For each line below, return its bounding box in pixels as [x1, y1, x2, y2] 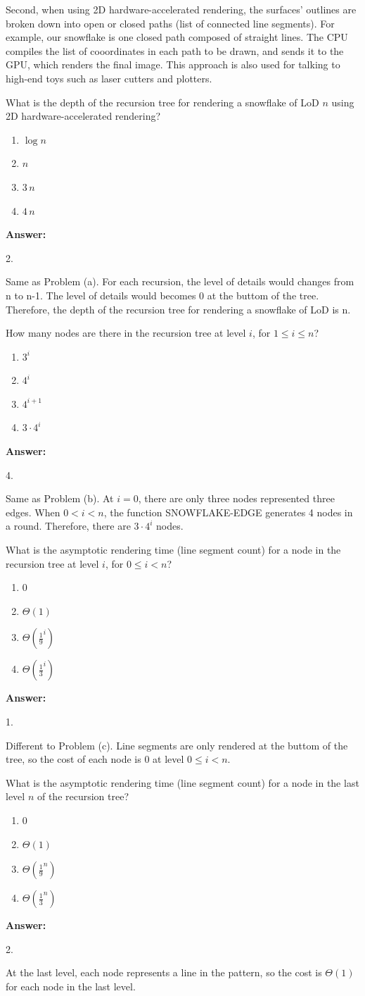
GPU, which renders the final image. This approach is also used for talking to [6, 57, 340, 72]
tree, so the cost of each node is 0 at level [6, 752, 184, 766]
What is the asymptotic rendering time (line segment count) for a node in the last [6, 775, 359, 790]
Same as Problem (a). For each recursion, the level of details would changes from [6, 274, 354, 289]
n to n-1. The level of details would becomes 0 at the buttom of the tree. [6, 287, 319, 302]
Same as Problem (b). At [6, 491, 114, 506]
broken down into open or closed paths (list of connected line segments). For [6, 15, 335, 30]
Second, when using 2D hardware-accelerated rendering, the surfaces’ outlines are [6, 2, 357, 16]
